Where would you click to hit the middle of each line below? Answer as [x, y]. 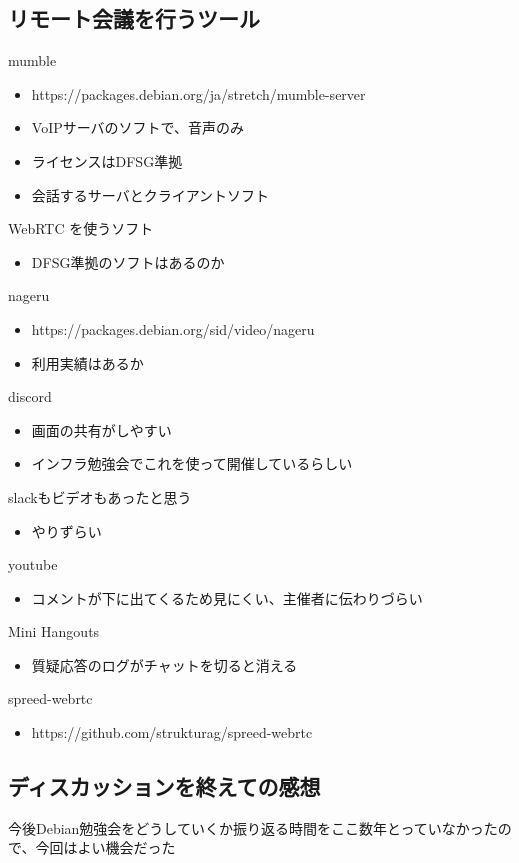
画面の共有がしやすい [101, 429]
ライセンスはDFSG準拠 [107, 160]
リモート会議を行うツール [134, 18]
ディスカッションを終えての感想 [164, 786]
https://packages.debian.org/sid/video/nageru [173, 328]
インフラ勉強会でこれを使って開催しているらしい [192, 463]
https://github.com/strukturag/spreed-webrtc [172, 732]
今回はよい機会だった [105, 847]
